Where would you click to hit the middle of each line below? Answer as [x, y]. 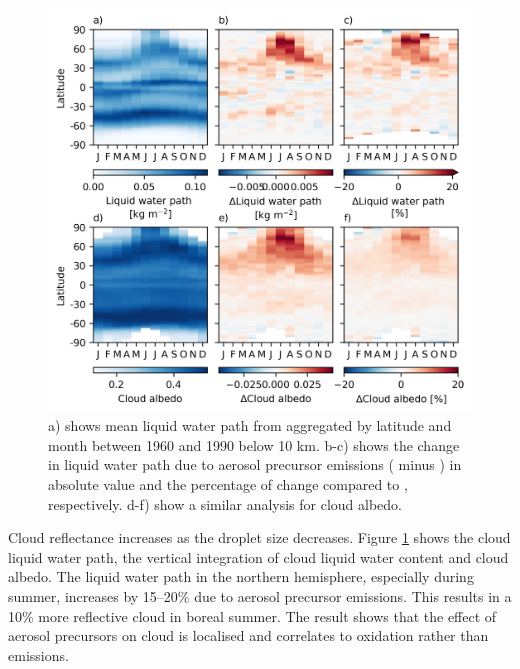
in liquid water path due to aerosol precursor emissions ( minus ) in [255, 464]
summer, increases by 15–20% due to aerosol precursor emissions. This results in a [260, 596]
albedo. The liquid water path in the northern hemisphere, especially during [241, 576]
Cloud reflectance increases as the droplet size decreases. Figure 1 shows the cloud [259, 537]
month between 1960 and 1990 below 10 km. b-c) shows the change [254, 444]
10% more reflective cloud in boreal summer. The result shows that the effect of [252, 615]
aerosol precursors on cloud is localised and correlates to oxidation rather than [248, 635]
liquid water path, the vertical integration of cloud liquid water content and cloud [258, 556]
